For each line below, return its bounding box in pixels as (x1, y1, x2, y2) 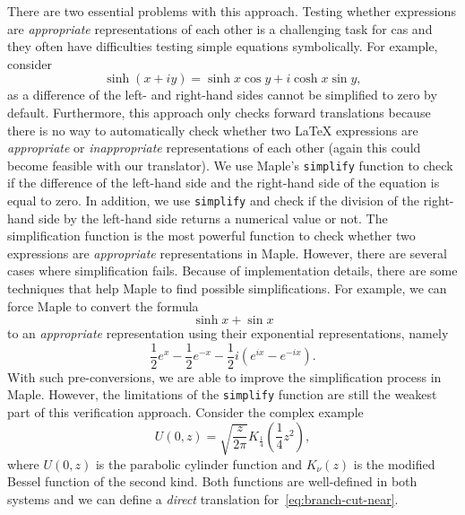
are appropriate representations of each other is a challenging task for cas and (7, 19, 433, 38)
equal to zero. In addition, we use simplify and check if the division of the (7, 191, 419, 209)
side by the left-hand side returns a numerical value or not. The (39, 208, 388, 227)
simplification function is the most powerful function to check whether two (7, 226, 416, 245)
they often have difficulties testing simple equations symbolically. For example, (7, 37, 438, 56)
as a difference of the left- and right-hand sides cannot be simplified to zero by (7, 85, 437, 104)
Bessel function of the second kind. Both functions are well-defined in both (7, 472, 418, 491)
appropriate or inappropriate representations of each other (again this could (7, 138, 421, 157)
